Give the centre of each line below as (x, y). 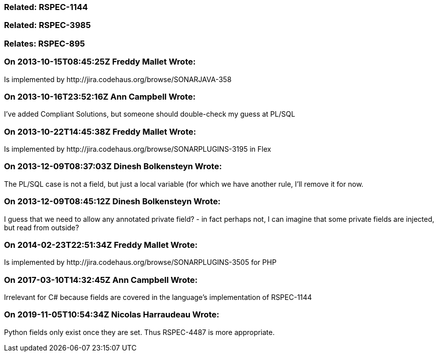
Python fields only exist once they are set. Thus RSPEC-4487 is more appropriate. (140, 332)
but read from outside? (42, 227)
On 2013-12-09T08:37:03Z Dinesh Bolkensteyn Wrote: (113, 166)
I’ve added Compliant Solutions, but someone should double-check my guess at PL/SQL (150, 114)
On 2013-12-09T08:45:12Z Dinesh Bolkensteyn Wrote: (113, 202)
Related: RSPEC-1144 (46, 7)
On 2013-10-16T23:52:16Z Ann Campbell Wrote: (100, 96)
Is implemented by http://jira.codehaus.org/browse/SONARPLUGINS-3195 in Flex (138, 149)
